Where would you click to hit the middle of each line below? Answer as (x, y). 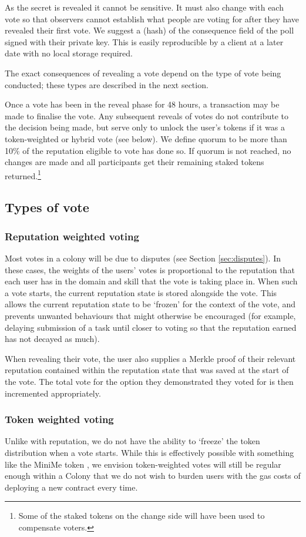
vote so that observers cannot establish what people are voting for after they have (152, 19)
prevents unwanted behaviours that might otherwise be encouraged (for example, (150, 315)
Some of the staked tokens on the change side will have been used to (142, 516)
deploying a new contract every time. (71, 487)
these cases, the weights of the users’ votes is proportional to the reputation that (150, 269)
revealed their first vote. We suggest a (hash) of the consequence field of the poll (149, 30)
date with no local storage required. (69, 53)
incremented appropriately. (53, 393)
